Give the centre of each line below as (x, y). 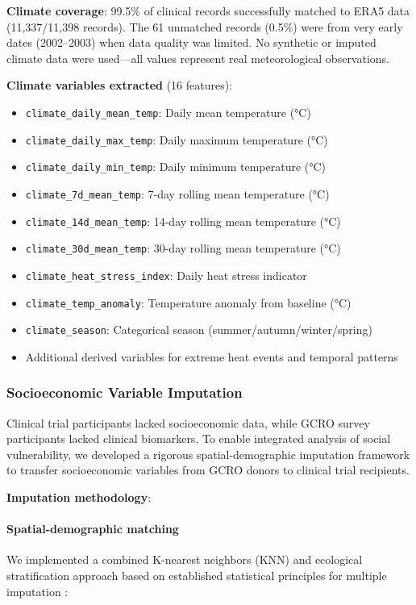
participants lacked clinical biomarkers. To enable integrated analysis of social (199, 438)
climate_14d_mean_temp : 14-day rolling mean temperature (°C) (183, 221)
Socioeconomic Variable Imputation (125, 392)
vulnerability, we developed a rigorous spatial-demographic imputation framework (208, 454)
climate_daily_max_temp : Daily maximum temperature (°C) (177, 139)
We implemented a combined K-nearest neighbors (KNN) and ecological (185, 559)
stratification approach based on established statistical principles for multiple (197, 576)
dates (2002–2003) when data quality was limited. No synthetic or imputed (191, 42)
